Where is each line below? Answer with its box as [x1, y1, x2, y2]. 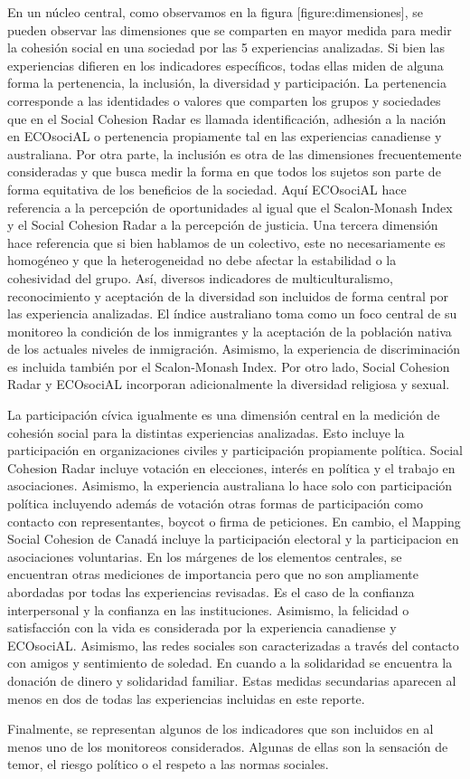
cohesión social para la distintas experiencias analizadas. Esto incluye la [7, 423, 405, 442]
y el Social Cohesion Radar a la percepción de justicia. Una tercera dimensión [7, 215, 438, 234]
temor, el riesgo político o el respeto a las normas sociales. [7, 755, 329, 774]
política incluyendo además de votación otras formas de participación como [7, 494, 424, 513]
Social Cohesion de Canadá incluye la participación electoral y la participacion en [7, 529, 459, 548]
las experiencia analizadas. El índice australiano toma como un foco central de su [7, 304, 457, 323]
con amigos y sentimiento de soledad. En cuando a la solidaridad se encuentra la [7, 653, 453, 672]
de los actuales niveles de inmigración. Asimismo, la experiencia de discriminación [7, 339, 461, 358]
